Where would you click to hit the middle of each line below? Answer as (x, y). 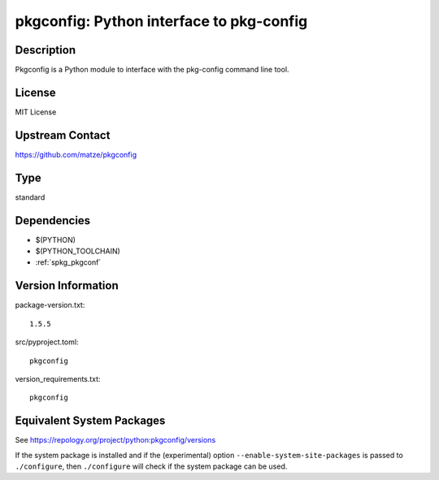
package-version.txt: (50, 305)
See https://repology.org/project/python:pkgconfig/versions (115, 440)
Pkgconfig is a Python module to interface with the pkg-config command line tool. (152, 70)
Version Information (67, 285)
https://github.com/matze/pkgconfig (76, 154)
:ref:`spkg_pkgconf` (68, 262)
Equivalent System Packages (90, 421)
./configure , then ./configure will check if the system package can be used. (151, 466)
